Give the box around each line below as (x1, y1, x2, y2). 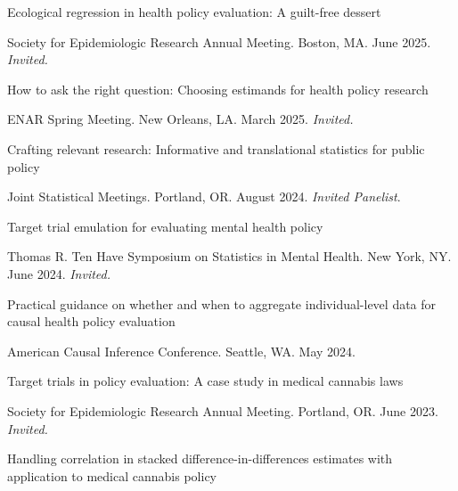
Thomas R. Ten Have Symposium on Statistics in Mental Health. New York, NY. (7, 247, 452, 266)
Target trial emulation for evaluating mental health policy (7, 217, 323, 235)
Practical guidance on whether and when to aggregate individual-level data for (7, 294, 437, 313)
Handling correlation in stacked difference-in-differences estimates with (7, 449, 393, 468)
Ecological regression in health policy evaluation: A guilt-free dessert (7, 3, 381, 20)
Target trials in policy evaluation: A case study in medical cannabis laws (7, 372, 404, 390)
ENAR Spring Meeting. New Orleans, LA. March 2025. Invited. (7, 110, 354, 128)
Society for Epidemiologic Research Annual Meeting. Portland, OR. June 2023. (7, 401, 438, 420)
